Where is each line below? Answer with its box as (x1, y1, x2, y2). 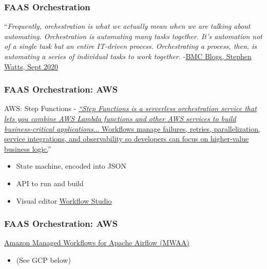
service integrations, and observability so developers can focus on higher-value (4, 133, 249, 144)
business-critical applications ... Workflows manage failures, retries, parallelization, (4, 123, 260, 134)
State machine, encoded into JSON (16, 160, 126, 171)
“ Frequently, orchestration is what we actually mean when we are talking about (4, 21, 251, 31)
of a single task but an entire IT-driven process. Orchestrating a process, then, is (4, 41, 257, 51)
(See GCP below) (16, 254, 71, 265)
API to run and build (16, 177, 84, 188)
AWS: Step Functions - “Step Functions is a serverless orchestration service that (4, 103, 257, 114)
